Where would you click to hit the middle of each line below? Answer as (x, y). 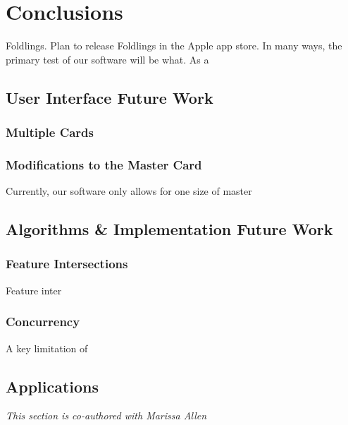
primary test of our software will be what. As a (107, 59)
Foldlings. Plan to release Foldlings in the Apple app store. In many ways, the (174, 46)
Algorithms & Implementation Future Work (169, 229)
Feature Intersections (67, 264)
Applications (52, 386)
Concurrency (43, 322)
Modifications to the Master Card (104, 164)
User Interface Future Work (110, 97)
